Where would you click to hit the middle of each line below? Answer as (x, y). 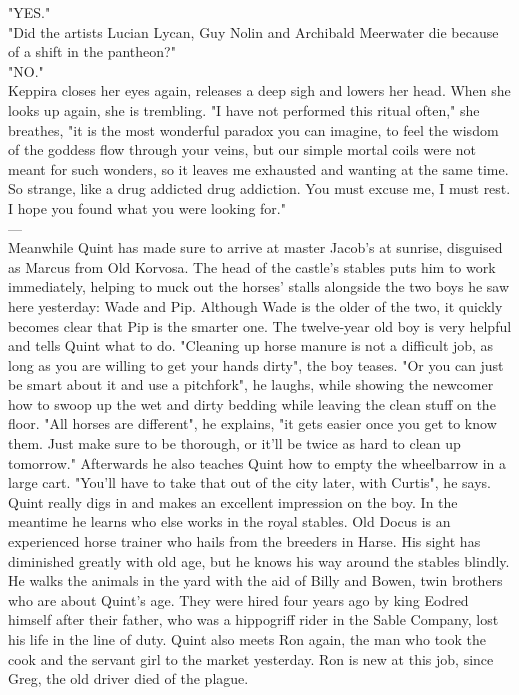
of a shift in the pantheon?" (92, 51)
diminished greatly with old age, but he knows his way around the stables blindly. (259, 560)
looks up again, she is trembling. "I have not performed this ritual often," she (244, 109)
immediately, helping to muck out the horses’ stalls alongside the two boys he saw (259, 286)
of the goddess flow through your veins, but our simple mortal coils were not (242, 149)
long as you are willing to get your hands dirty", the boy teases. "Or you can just (256, 364)
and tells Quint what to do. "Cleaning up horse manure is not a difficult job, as (251, 345)
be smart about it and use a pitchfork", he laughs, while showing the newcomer (251, 384)
